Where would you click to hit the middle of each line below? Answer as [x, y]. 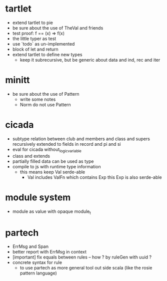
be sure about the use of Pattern [46, 94]
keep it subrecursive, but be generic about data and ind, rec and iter [90, 60]
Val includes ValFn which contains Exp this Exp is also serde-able [94, 177]
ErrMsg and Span [30, 246]
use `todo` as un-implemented [43, 44]
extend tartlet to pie [33, 23]
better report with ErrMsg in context [49, 252]
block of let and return [35, 49]
